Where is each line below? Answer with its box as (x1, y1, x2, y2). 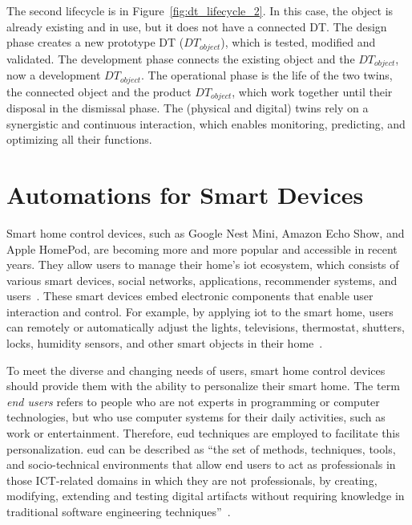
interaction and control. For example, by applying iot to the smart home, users (6, 303, 394, 319)
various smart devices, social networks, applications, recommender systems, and (6, 271, 398, 288)
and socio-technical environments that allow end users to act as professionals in (6, 456, 396, 473)
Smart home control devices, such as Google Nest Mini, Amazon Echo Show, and (6, 224, 405, 241)
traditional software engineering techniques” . (6, 503, 231, 519)
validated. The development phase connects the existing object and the (6, 50, 355, 67)
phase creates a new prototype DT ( (6, 34, 184, 51)
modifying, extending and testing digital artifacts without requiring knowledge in (6, 487, 405, 504)
